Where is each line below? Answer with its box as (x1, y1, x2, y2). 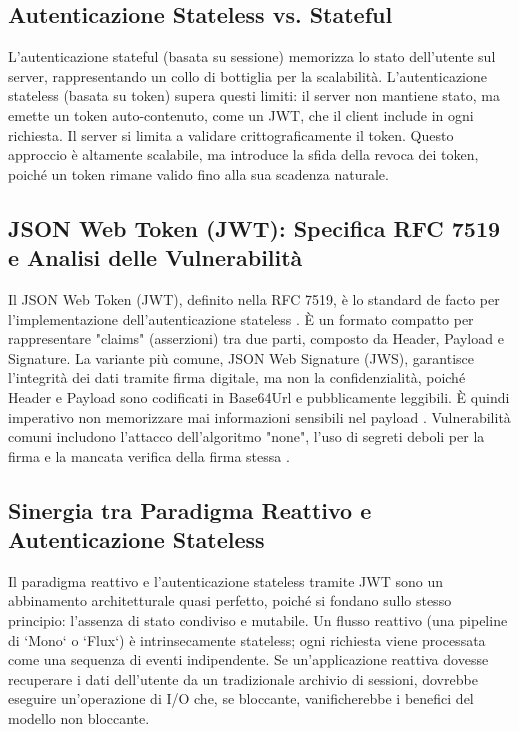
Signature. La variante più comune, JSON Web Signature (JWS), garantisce (8, 347, 474, 368)
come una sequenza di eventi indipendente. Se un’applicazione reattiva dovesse (8, 649, 489, 670)
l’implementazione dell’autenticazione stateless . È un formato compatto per (8, 308, 474, 329)
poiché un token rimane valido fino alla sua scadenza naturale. (8, 163, 389, 184)
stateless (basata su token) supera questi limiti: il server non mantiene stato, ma (8, 85, 500, 106)
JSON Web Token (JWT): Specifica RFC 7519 (8, 212, 501, 243)
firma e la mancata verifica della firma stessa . (8, 445, 290, 466)
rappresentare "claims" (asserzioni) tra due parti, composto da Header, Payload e (8, 328, 504, 349)
